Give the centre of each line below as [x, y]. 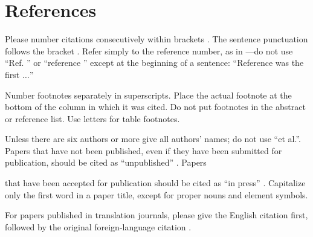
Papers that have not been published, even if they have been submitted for [144, 150]
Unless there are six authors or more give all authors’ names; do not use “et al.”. [153, 139]
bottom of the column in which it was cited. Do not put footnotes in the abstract [155, 107]
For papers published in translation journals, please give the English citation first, [156, 215]
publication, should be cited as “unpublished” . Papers [106, 162]
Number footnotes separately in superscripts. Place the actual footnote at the [148, 95]
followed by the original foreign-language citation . [98, 226]
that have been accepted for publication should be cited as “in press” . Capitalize [155, 183]
